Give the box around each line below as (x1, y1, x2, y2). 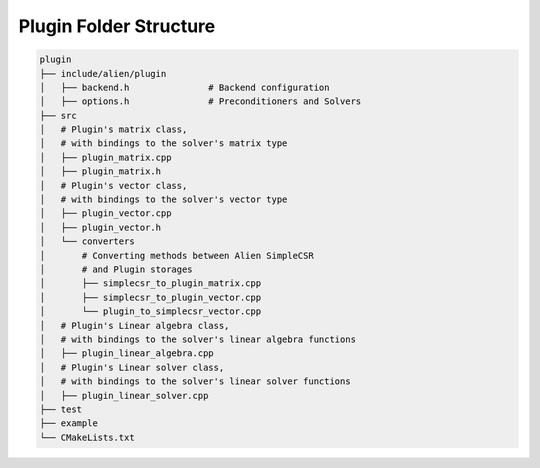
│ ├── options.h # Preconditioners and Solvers (39, 96, 362, 107)
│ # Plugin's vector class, (39, 180, 188, 191)
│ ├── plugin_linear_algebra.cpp (39, 348, 214, 359)
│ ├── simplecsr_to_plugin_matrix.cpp (39, 278, 262, 289)
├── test (39, 403, 83, 415)
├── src (39, 110, 77, 121)
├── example (39, 418, 99, 429)
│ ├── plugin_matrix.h (39, 166, 162, 177)
